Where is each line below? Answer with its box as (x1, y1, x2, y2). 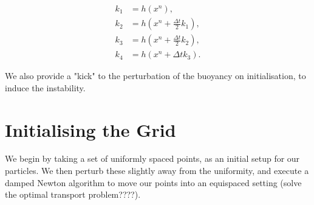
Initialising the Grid (5, 117, 176, 142)
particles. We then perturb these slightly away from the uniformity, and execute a (5, 164, 309, 177)
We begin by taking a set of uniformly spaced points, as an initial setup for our (5, 152, 300, 165)
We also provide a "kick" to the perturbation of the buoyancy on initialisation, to (5, 69, 306, 82)
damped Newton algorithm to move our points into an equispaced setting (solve (5, 176, 302, 189)
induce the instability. (5, 81, 86, 94)
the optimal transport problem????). (5, 188, 141, 201)
